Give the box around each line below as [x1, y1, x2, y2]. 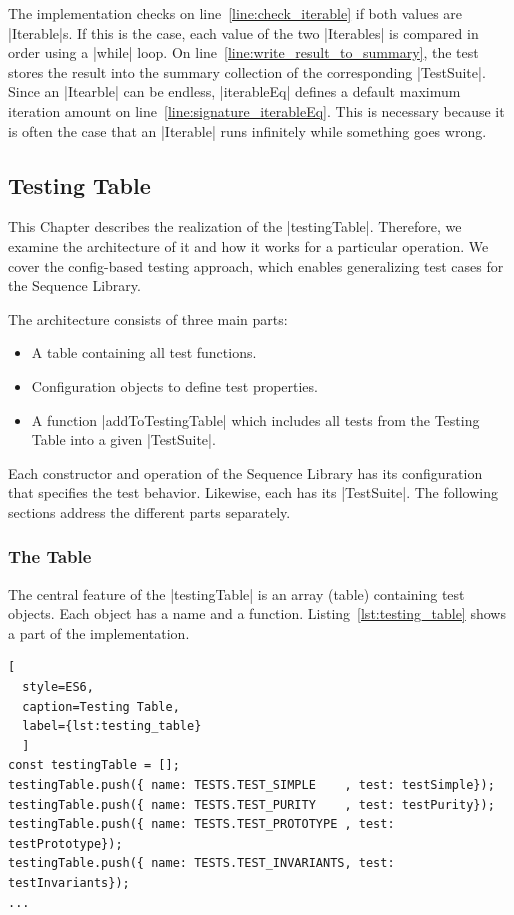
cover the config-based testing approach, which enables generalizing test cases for [8, 255, 504, 276]
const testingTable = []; [8, 758, 180, 773]
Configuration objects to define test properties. [31, 375, 318, 396]
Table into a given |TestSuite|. [31, 429, 216, 450]
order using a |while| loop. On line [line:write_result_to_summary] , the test [8, 42, 479, 63]
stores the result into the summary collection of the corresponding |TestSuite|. [8, 61, 486, 82]
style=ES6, [22, 680, 94, 695]
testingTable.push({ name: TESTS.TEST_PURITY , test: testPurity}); [8, 797, 495, 812]
